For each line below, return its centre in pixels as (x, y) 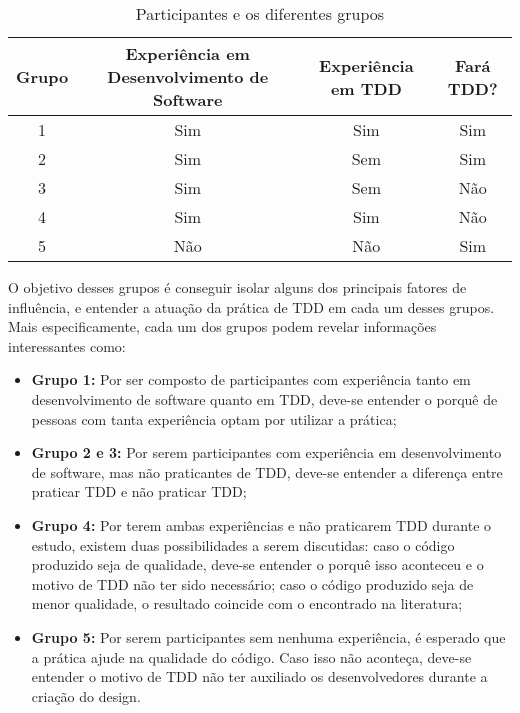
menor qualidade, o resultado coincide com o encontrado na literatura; (247, 603)
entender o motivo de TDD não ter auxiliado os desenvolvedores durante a (259, 676)
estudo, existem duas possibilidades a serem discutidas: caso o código (243, 544)
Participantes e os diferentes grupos (260, 13)
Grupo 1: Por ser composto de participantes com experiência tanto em (251, 379)
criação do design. (86, 695)
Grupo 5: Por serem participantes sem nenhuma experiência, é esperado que (268, 636)
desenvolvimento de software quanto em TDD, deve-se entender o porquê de (264, 398)
